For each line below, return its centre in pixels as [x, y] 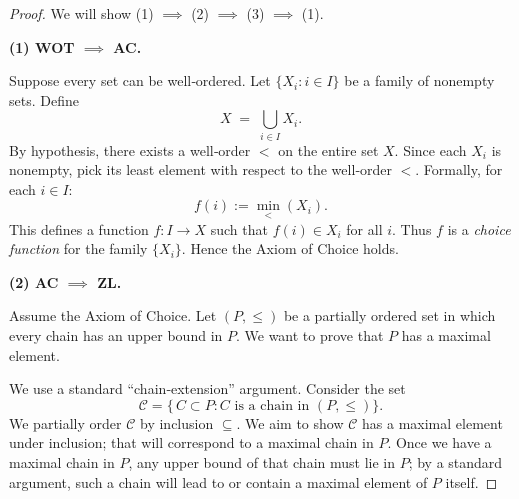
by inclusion [177, 422]
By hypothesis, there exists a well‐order [130, 149]
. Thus [412, 228]
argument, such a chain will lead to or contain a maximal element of [218, 481]
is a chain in [272, 405]
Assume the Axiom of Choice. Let [113, 315]
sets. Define [44, 99]
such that [239, 228]
